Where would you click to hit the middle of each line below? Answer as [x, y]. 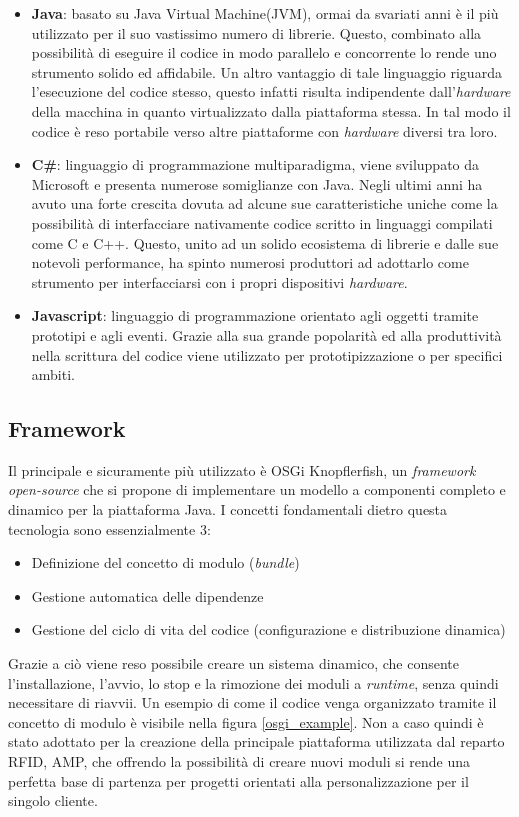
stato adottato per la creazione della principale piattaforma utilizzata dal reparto [256, 741]
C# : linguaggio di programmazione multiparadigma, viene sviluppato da [255, 164]
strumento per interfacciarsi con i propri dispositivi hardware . [219, 281]
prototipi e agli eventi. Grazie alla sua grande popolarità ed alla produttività [266, 334]
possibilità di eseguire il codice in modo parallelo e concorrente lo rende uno [264, 52]
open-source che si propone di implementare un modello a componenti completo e [257, 489]
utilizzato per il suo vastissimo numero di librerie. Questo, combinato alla [256, 32]
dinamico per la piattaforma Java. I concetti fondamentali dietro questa [228, 509]
